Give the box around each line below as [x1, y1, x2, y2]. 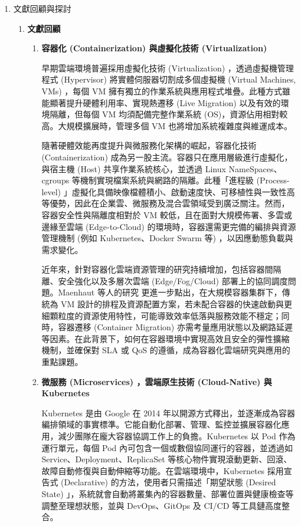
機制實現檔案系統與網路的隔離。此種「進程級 [80, 174, 254, 186]
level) [41, 185, 61, 198]
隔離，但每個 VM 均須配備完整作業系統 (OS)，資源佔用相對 [50, 108, 280, 120]
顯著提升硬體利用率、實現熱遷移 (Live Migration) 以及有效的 [50, 96, 281, 109]
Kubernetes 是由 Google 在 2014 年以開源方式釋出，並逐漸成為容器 [41, 406, 295, 419]
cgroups [41, 174, 70, 186]
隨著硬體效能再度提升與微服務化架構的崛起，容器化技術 [41, 139, 257, 152]
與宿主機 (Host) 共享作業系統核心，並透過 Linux [41, 162, 226, 175]
